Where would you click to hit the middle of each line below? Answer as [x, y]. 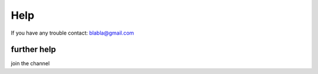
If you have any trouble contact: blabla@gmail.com [72, 33]
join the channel [30, 63]
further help [33, 50]
